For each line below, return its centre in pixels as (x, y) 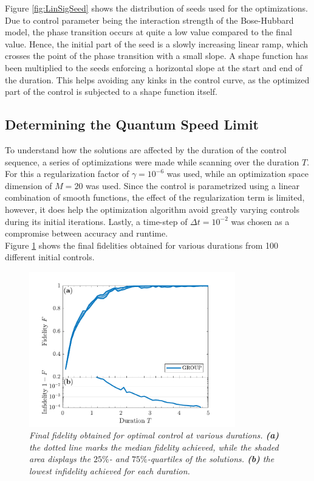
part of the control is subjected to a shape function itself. (111, 92)
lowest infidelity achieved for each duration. (110, 470)
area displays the (60, 459)
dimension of (29, 185)
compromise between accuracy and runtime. (87, 233)
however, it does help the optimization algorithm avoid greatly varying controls (152, 209)
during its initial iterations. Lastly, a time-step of (96, 221)
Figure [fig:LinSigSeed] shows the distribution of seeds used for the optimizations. (156, 8)
